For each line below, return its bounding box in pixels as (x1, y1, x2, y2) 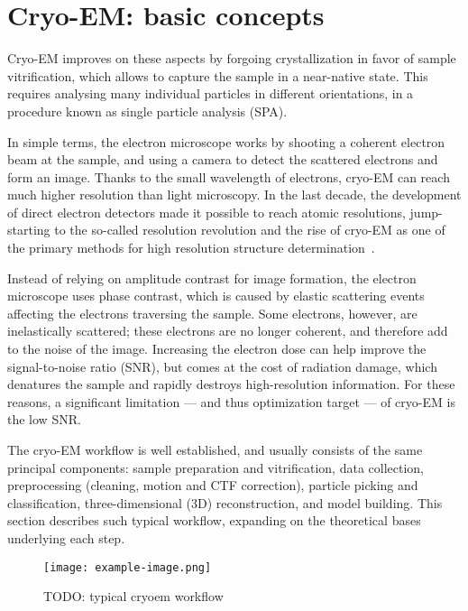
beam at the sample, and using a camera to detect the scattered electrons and (7, 150, 438, 169)
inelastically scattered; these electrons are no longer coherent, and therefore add (7, 321, 448, 340)
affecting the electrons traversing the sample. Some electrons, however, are (7, 303, 418, 322)
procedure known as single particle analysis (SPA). (7, 101, 288, 120)
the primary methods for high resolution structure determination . (7, 238, 375, 257)
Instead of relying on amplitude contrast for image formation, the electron (7, 268, 417, 287)
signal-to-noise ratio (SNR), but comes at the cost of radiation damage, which (7, 356, 437, 375)
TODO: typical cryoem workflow (43, 587, 224, 606)
